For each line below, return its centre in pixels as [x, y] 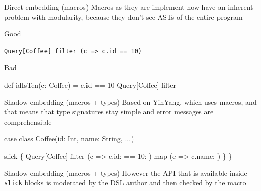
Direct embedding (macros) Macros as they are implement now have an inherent [129, 7]
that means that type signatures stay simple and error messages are [109, 112]
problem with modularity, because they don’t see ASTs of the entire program [123, 16]
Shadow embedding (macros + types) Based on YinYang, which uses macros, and [130, 102]
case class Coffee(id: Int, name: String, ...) [69, 139]
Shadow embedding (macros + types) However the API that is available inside [126, 173]
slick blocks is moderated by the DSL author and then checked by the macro [125, 183]
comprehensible [28, 121]
